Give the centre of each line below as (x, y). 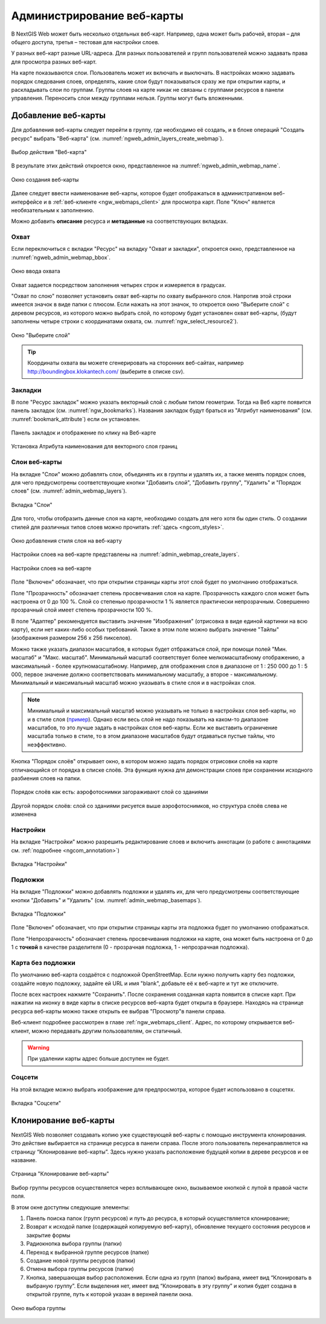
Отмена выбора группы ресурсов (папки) (80, 1269)
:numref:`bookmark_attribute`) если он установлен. (76, 419)
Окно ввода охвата (36, 271)
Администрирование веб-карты (97, 16)
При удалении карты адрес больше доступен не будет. (99, 1059)
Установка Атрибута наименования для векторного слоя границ (94, 447)
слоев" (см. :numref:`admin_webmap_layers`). (69, 491)
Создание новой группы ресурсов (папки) (81, 1261)
